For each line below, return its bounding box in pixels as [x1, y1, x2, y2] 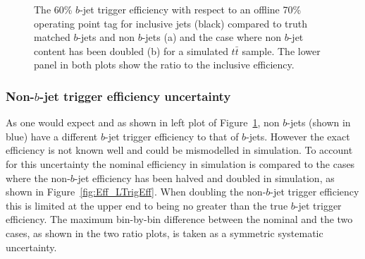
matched [34, 30, 70, 44]
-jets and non [78, 30, 135, 44]
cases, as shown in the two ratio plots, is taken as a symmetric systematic [6, 225, 323, 240]
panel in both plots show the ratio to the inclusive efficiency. [34, 57, 295, 72]
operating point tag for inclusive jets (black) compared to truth [34, 16, 308, 30]
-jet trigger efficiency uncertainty [39, 87, 231, 104]
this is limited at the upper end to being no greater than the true [6, 198, 288, 212]
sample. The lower [242, 43, 321, 58]
